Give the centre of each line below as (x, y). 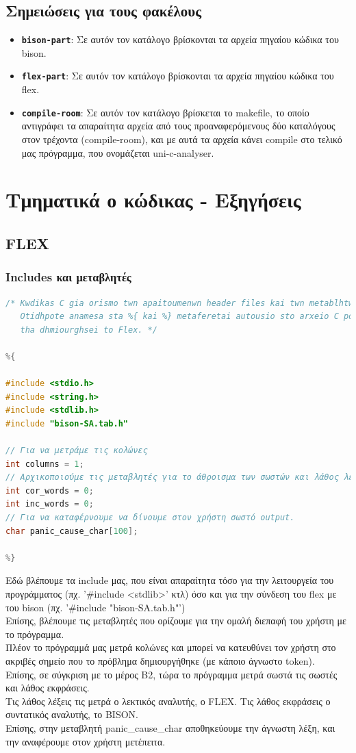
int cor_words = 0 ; (50, 490)
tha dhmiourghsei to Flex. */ (89, 330)
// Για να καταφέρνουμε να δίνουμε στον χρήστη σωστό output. (150, 518)
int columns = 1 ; (45, 464)
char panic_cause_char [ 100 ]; (72, 531)
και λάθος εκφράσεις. (48, 688)
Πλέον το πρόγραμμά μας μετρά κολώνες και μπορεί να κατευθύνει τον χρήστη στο (171, 647)
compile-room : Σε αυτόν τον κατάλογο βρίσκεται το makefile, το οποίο (165, 112)
